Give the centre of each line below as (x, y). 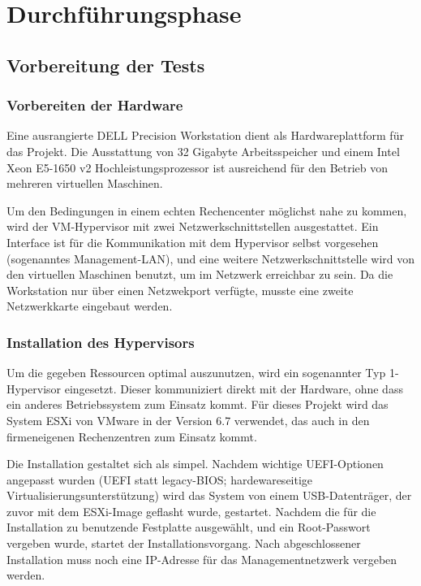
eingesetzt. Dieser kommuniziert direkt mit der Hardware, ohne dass (234, 388)
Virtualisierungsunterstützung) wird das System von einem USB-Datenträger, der (209, 495)
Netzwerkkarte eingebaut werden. (90, 306)
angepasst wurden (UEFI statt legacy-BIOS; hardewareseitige (160, 479)
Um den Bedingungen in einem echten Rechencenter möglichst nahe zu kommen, (207, 210)
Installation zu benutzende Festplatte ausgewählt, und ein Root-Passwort (189, 527)
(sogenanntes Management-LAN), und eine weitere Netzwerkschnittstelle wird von (211, 258)
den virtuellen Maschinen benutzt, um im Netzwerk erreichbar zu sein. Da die (200, 274)
